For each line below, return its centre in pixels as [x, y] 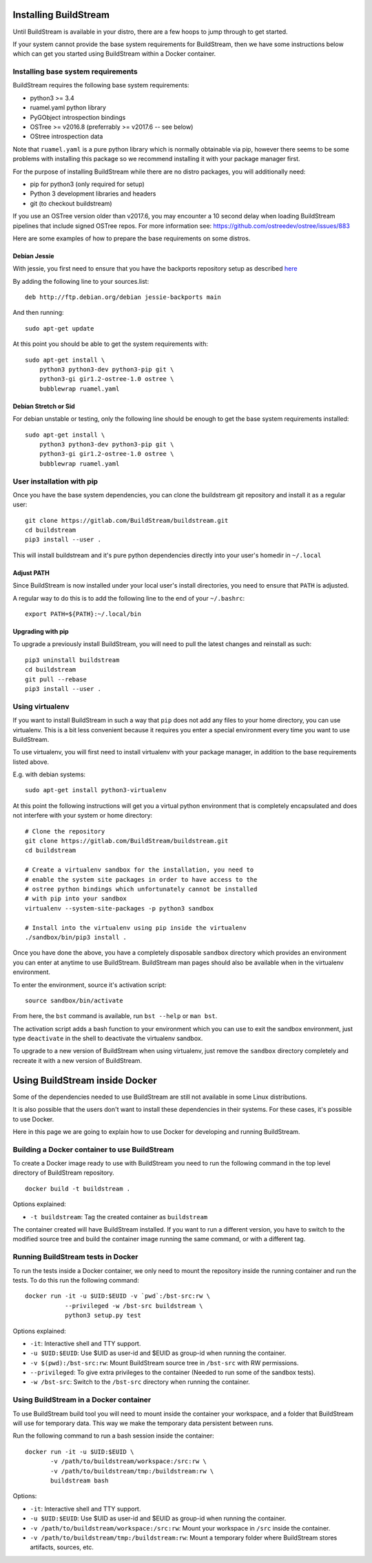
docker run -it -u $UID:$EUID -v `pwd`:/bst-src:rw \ [117, 1296]
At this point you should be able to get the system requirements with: [110, 344]
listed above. [31, 762]
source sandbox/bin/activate [74, 1000]
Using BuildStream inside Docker [85, 1080]
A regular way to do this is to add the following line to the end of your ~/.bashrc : [129, 598]
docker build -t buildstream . [78, 1189]
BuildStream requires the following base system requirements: [101, 85]
